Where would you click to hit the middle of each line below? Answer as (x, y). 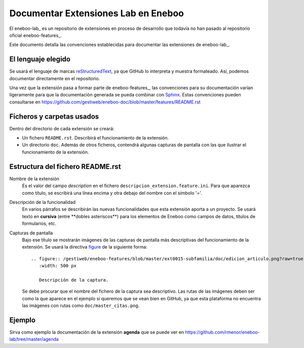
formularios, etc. (39, 224)
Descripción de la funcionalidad (43, 202)
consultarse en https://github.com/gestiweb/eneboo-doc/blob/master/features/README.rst (105, 102)
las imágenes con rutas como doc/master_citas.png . (81, 306)
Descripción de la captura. (74, 280)
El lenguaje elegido (40, 59)
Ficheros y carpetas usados (54, 116)
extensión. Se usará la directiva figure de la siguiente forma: (85, 247)
